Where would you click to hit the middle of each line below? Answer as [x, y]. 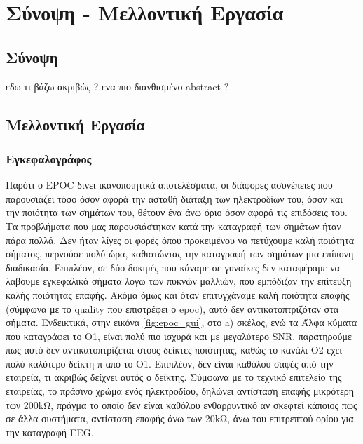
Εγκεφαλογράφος [49, 158]
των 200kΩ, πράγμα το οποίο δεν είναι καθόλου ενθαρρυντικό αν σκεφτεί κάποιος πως [181, 404]
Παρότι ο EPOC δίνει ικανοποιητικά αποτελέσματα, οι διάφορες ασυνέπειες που [169, 185]
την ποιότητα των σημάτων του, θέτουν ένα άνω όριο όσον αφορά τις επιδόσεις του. [177, 212]
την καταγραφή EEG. [50, 432]
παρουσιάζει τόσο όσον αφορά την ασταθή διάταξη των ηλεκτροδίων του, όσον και [174, 198]
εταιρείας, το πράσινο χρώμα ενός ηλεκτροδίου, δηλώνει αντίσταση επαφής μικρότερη [180, 391]
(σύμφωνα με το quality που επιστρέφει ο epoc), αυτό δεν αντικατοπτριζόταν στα [172, 308]
